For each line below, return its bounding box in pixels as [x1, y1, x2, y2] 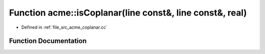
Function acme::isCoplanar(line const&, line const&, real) [9, 7, 247, 18]
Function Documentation [9, 37, 87, 45]
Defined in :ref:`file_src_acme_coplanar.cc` [21, 24, 107, 30]
